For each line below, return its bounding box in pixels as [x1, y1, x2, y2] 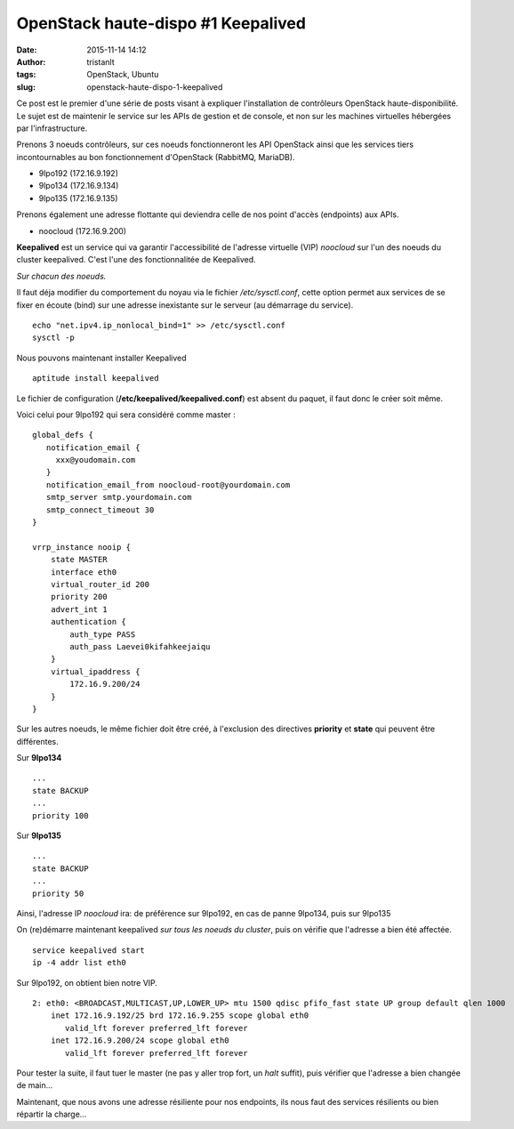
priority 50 [32, 888, 84, 899]
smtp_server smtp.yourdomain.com [45, 492, 192, 503]
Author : [16, 56, 46, 67]
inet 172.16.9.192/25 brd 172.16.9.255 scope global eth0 [50, 1011, 309, 1020]
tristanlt [86, 56, 115, 67]
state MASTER [50, 554, 108, 565]
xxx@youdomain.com [55, 455, 136, 465]
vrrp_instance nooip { [32, 542, 132, 552]
